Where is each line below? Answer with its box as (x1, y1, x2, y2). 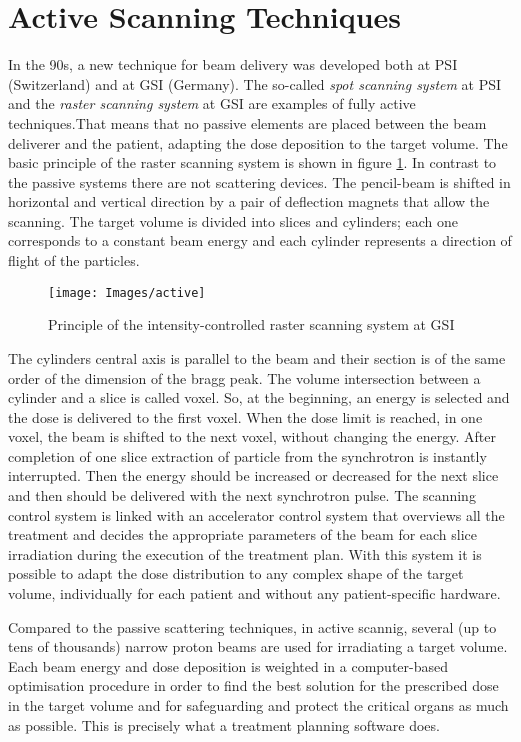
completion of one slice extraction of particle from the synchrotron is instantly (8, 445, 487, 466)
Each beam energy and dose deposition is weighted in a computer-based (8, 655, 449, 676)
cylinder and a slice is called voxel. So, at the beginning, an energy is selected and (8, 387, 510, 408)
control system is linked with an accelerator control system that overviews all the (8, 504, 505, 525)
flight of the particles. (8, 250, 140, 271)
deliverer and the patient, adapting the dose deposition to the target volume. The (8, 132, 508, 153)
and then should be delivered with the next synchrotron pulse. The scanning (8, 485, 476, 506)
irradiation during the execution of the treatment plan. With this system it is (8, 543, 482, 564)
